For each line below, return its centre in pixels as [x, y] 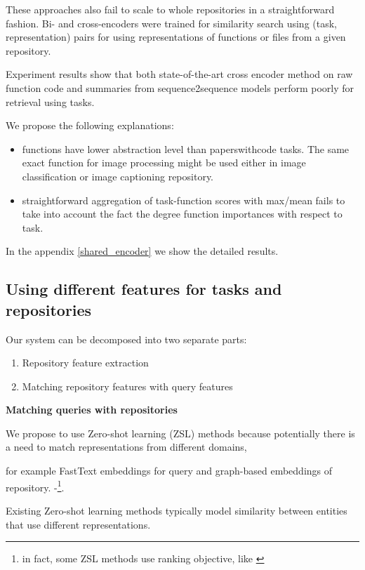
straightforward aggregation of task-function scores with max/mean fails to [184, 200]
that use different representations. [78, 524]
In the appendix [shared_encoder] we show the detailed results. [142, 251]
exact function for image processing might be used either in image [164, 163]
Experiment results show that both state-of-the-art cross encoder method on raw [179, 74]
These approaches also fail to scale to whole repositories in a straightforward [170, 9]
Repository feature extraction [85, 363]
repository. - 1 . [35, 486]
